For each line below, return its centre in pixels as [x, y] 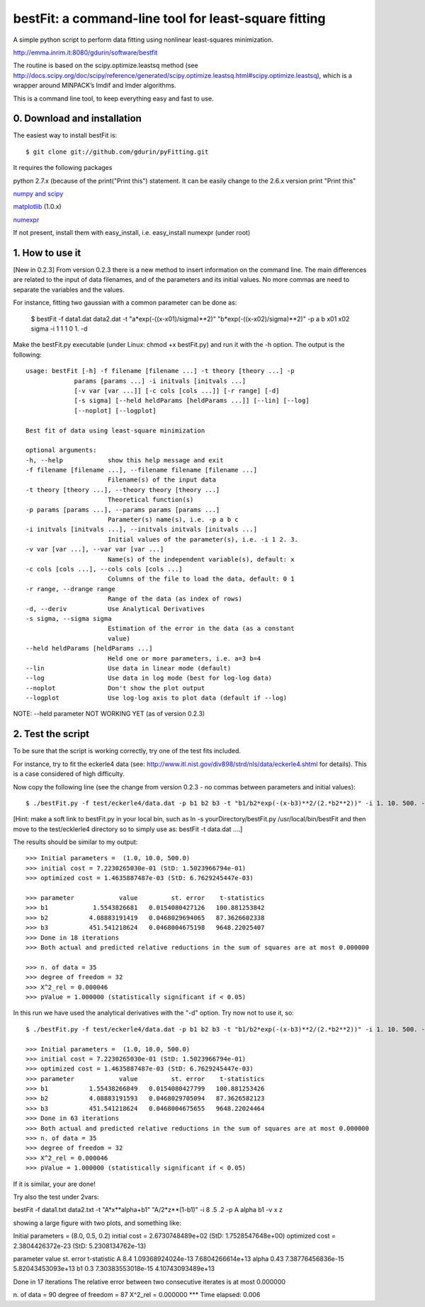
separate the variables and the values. [69, 290]
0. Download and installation [77, 119]
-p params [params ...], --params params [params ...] [123, 509]
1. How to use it [47, 252]
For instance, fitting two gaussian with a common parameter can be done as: [125, 303]
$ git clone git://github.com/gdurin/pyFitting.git [117, 152]
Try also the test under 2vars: [56, 1197]
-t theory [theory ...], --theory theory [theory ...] [123, 490]
